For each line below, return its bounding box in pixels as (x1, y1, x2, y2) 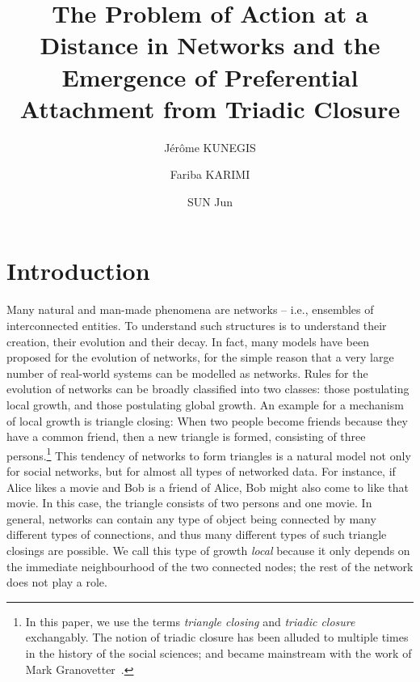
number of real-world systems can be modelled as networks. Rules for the (6, 364, 368, 381)
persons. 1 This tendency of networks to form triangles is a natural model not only (6, 444, 411, 464)
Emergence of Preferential (61, 60, 359, 93)
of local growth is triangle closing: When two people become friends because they (6, 412, 409, 429)
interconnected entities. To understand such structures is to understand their (6, 317, 387, 333)
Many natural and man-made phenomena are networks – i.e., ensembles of (6, 301, 374, 318)
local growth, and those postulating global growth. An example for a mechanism (6, 396, 404, 413)
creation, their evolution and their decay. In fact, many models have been (6, 333, 369, 349)
